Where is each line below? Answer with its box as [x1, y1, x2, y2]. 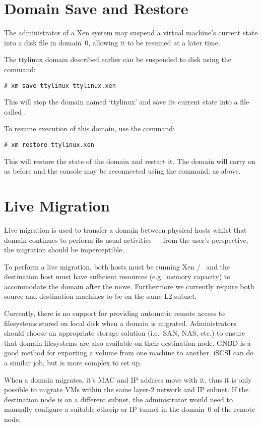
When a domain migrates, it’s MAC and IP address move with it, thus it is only [4, 374, 252, 385]
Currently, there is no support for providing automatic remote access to [4, 308, 225, 318]
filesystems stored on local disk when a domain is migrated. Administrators [4, 317, 236, 328]
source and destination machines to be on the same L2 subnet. [4, 291, 197, 301]
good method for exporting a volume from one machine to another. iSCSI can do [4, 347, 254, 358]
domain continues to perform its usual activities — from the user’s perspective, [4, 234, 248, 245]
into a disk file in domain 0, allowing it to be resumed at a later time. [4, 37, 220, 47]
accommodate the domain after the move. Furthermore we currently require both [4, 281, 254, 291]
